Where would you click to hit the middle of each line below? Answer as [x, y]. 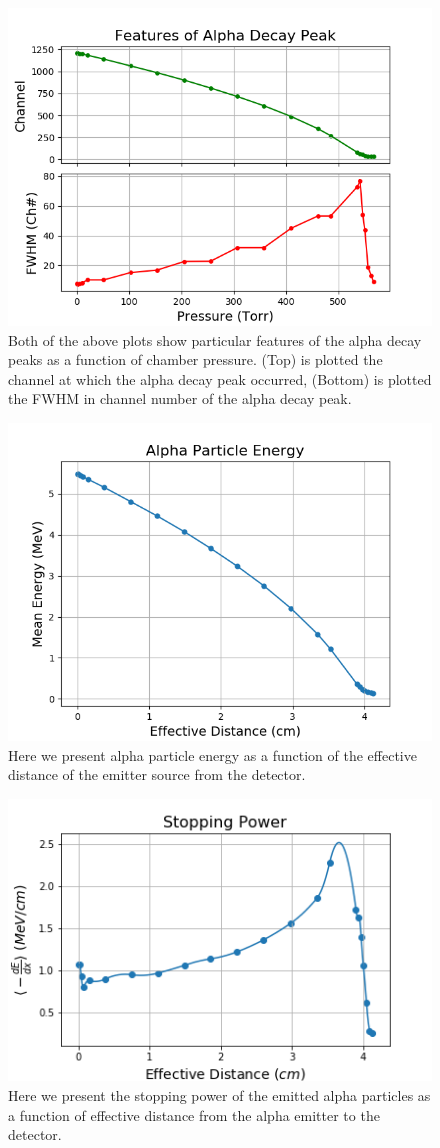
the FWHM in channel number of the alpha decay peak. [180, 398]
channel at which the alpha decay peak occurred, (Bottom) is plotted [220, 378]
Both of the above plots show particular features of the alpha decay [215, 339]
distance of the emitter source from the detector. [157, 774]
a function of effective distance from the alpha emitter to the [194, 1114]
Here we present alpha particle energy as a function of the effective [212, 754]
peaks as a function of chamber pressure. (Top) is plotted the [195, 359]
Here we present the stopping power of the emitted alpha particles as [219, 1095]
